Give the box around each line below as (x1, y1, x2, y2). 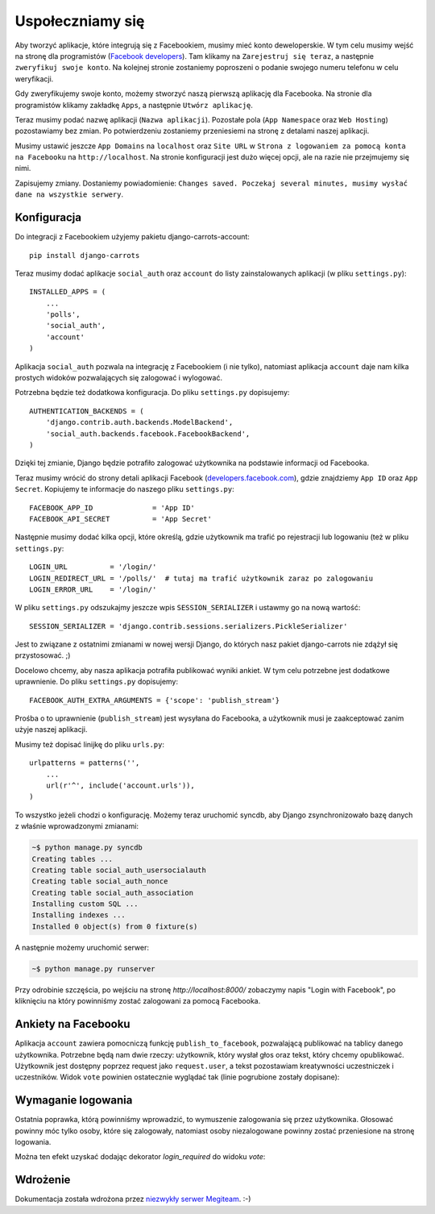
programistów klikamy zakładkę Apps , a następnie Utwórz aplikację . (14, 100, 254, 110)
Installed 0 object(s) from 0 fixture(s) (31, 921, 198, 931)
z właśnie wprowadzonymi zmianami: (14, 821, 139, 831)
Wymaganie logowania (14, 1093, 133, 1108)
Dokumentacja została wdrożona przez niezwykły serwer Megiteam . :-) (14, 1194, 251, 1204)
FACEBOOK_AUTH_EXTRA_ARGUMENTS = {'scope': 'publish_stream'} (29, 696, 280, 705)
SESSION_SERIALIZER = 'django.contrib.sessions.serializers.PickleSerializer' (29, 622, 348, 630)
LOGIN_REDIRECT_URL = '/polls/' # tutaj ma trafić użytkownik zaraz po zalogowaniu (29, 573, 374, 583)
